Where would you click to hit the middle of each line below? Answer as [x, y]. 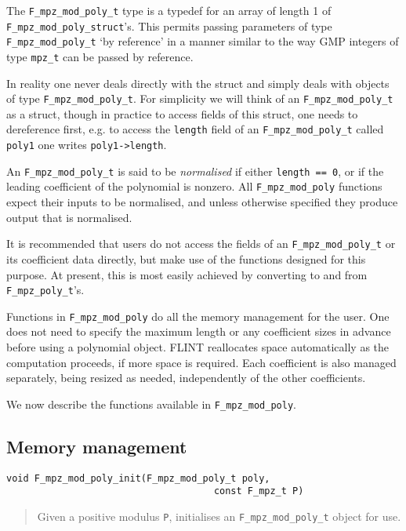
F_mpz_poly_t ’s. [45, 290]
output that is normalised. [69, 217]
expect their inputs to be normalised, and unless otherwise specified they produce [202, 202]
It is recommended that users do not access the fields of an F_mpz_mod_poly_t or [201, 244]
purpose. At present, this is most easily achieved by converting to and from [187, 274]
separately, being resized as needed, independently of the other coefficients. [186, 378]
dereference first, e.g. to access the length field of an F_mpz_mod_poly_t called [195, 129]
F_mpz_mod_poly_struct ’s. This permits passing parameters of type [169, 25]
